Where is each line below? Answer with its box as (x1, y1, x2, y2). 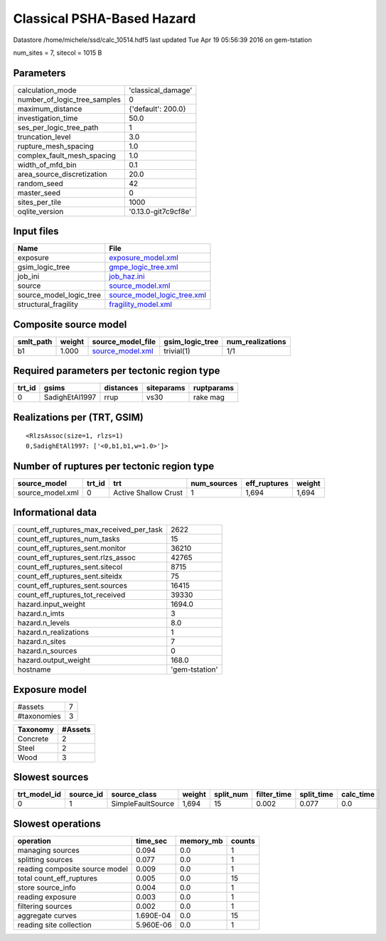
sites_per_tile (17, 197, 62, 207)
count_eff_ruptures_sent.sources (17, 581, 128, 591)
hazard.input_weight (17, 599, 85, 609)
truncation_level (17, 131, 71, 141)
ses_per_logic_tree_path (17, 122, 99, 132)
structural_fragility (17, 299, 78, 309)
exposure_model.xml (109, 253, 179, 263)
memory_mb (180, 836, 223, 846)
